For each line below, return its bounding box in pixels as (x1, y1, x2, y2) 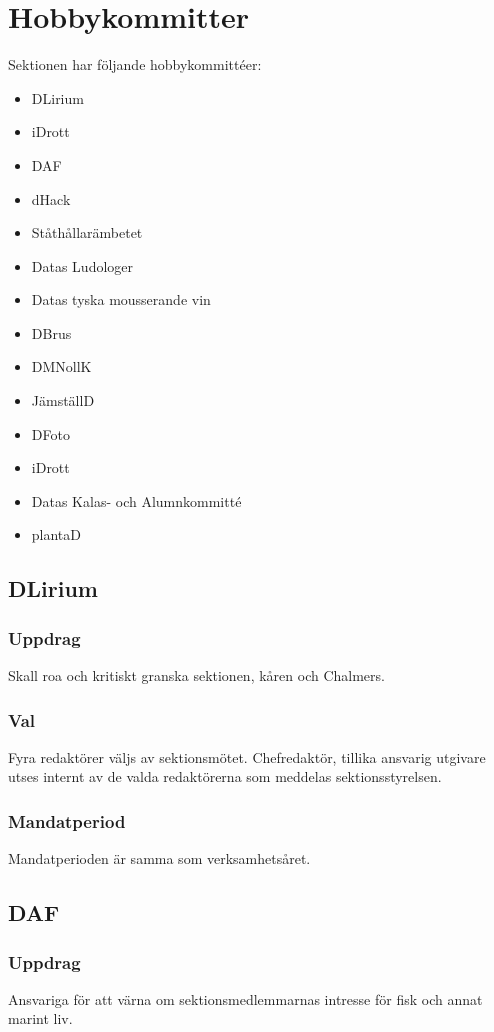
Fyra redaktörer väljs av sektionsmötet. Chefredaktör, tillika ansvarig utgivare (8, 746, 486, 767)
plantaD (31, 524, 82, 545)
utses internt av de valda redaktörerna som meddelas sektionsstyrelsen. (8, 766, 442, 787)
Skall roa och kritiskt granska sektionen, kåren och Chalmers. (8, 665, 385, 686)
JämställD (31, 390, 95, 411)
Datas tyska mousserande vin (31, 289, 211, 310)
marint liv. (8, 1008, 73, 1029)
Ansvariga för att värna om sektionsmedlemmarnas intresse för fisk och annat (8, 988, 483, 1009)
